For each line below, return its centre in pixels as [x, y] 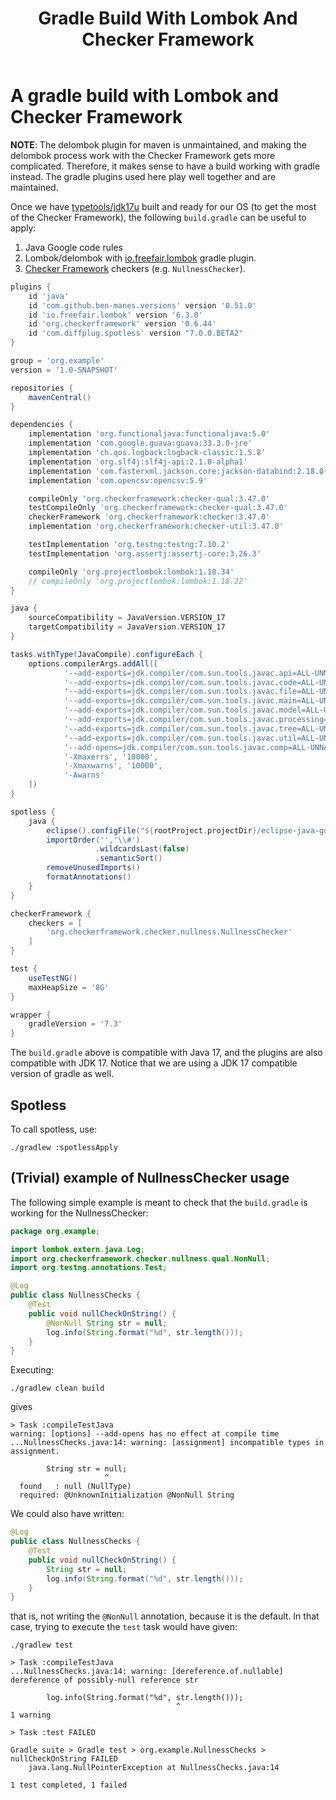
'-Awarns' [84, 775]
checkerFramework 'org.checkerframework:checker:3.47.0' [149, 517]
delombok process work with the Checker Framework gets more [143, 155]
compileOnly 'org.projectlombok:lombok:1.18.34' [131, 572]
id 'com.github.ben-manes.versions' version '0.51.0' [142, 305]
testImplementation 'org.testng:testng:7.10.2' [129, 545]
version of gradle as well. [62, 1074]
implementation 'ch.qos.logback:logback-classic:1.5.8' [147, 453]
